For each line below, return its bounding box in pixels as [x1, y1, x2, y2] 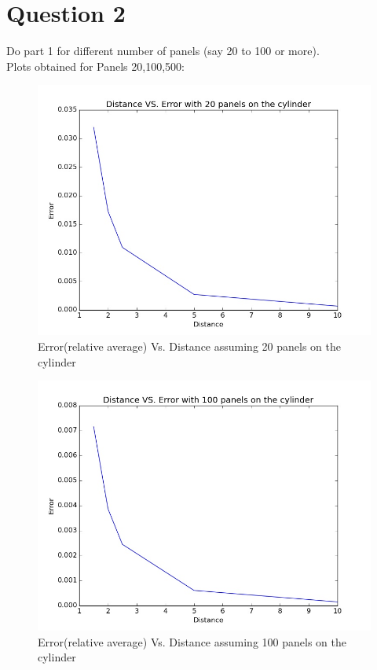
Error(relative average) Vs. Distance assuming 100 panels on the [38, 633, 346, 650]
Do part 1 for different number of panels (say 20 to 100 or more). [6, 42, 320, 59]
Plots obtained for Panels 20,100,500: [6, 57, 185, 74]
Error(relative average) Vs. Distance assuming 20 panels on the [38, 337, 341, 354]
